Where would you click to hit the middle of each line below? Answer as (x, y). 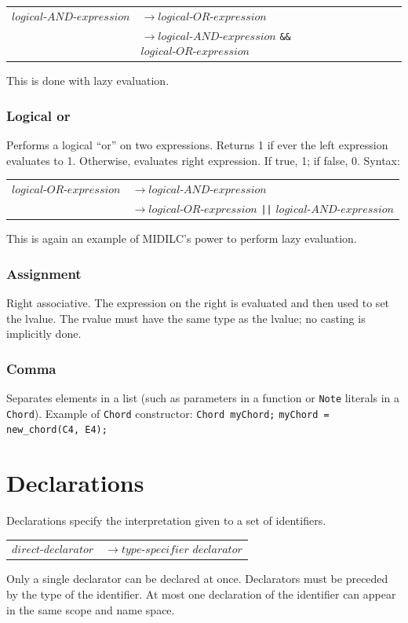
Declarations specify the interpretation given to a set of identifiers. (166, 520)
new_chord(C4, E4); (57, 430)
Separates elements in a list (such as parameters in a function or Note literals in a (203, 397)
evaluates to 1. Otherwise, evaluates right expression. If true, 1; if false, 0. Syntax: (203, 160)
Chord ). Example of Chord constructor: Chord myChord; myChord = (168, 413)
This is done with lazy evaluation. (88, 81)
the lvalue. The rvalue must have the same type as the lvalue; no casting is (186, 318)
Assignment (44, 273)
